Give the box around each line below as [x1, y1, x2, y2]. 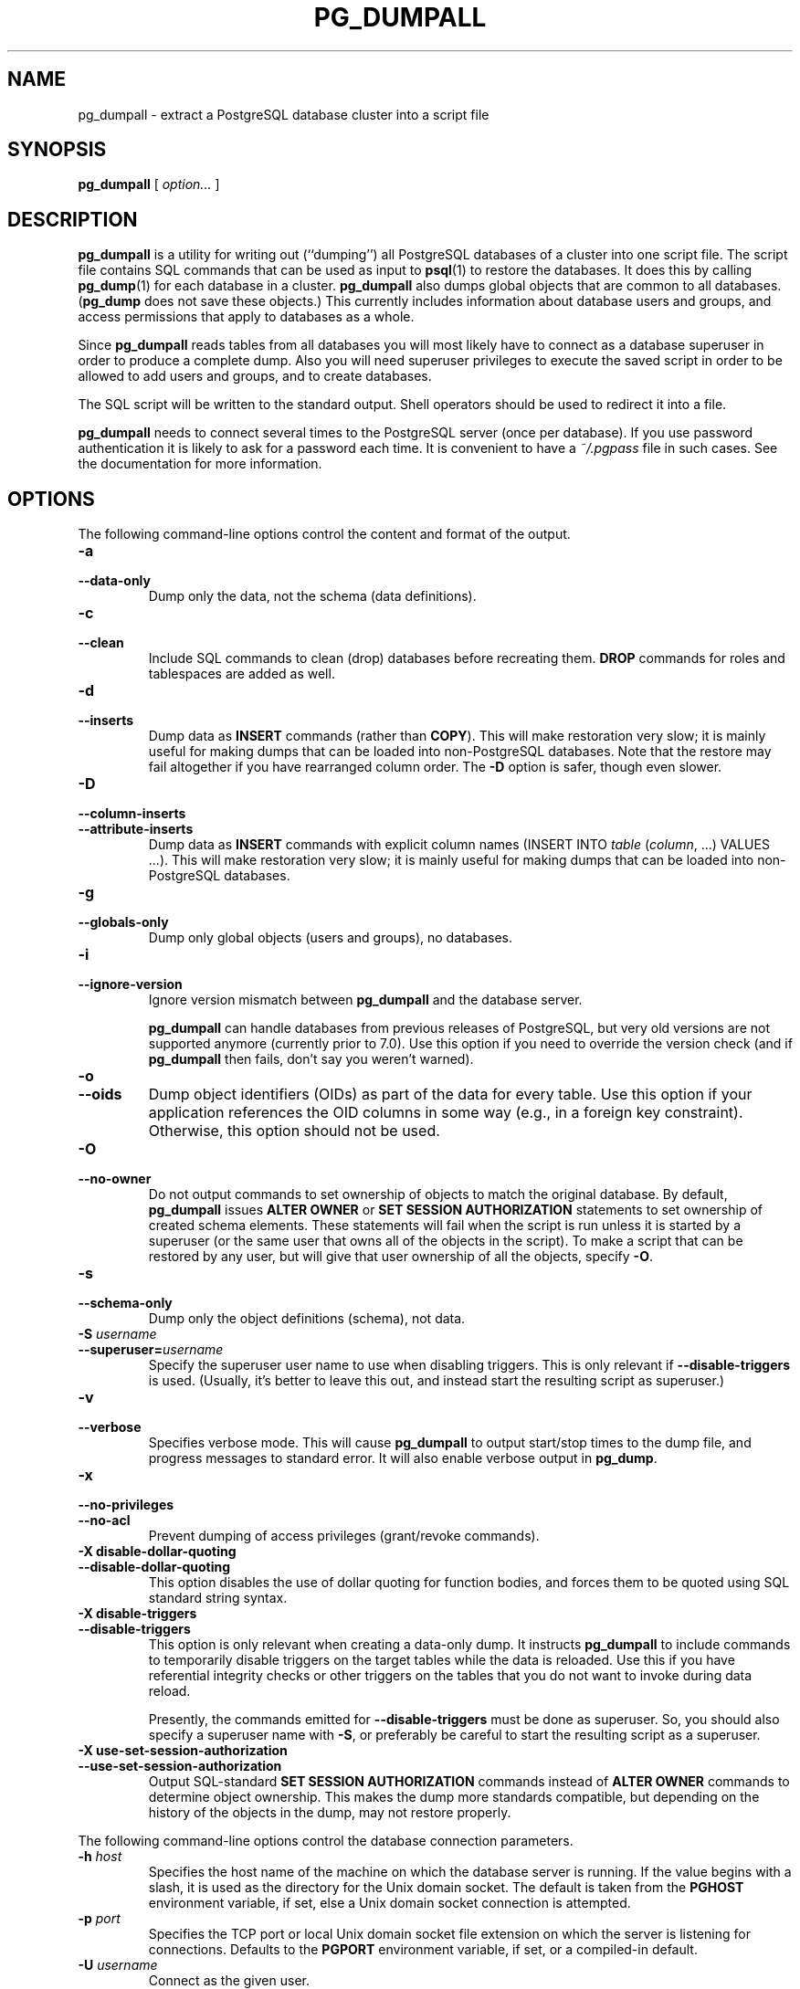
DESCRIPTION [7, 207, 138, 231]
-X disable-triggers [78, 1605, 197, 1622]
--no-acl [78, 1512, 131, 1529]
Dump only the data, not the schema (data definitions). [148, 588, 477, 605]
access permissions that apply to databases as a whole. [78, 309, 415, 325]
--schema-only [78, 1295, 173, 1311]
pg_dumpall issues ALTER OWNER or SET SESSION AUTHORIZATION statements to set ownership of [148, 1202, 763, 1218]
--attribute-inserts [78, 821, 194, 837]
